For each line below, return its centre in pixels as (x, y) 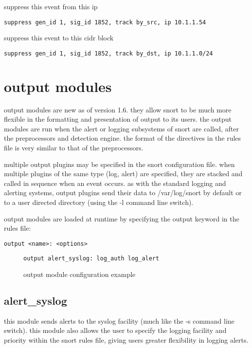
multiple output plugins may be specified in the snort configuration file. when (119, 164)
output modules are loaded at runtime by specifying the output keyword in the (122, 218)
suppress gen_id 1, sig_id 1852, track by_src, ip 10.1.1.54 (105, 22)
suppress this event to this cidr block (59, 38)
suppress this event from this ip (51, 6)
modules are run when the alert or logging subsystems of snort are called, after (121, 128)
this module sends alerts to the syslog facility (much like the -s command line (119, 321)
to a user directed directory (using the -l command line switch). (99, 202)
